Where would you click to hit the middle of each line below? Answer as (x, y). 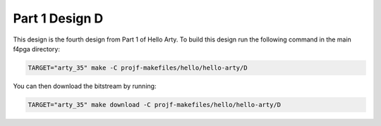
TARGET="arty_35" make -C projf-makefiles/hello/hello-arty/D (138, 68)
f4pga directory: (36, 49)
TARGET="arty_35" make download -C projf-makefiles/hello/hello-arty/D (155, 105)
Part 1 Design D (58, 18)
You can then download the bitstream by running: (85, 86)
